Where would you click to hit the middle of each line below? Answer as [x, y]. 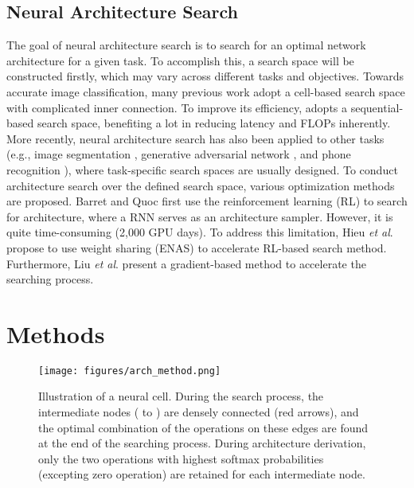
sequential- [377, 107]
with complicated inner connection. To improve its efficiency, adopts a [177, 107]
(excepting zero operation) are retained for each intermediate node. [202, 474]
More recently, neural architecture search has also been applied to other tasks [195, 138]
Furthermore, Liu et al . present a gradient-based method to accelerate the [186, 263]
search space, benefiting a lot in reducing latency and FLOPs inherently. [214, 123]
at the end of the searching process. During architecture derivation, [202, 443]
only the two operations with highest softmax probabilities [181, 458]
